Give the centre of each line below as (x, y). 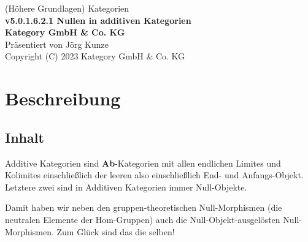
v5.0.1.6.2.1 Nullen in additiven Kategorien (98, 20)
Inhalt (25, 137)
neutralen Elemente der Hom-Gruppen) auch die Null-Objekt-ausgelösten (143, 219)
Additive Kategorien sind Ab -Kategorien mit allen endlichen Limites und (143, 163)
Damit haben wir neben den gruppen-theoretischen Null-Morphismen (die (144, 207)
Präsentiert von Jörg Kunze (57, 44)
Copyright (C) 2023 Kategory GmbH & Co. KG (95, 56)
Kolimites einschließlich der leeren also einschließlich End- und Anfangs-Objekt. (154, 175)
